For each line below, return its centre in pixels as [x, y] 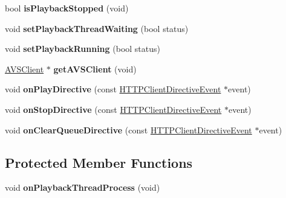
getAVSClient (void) [95, 69]
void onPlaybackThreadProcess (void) [83, 187]
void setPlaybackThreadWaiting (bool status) [97, 28]
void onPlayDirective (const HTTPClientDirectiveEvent [113, 89]
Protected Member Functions [99, 162]
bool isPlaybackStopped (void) [67, 8]
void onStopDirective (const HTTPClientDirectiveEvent [113, 109]
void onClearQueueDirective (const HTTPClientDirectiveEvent [128, 129]
